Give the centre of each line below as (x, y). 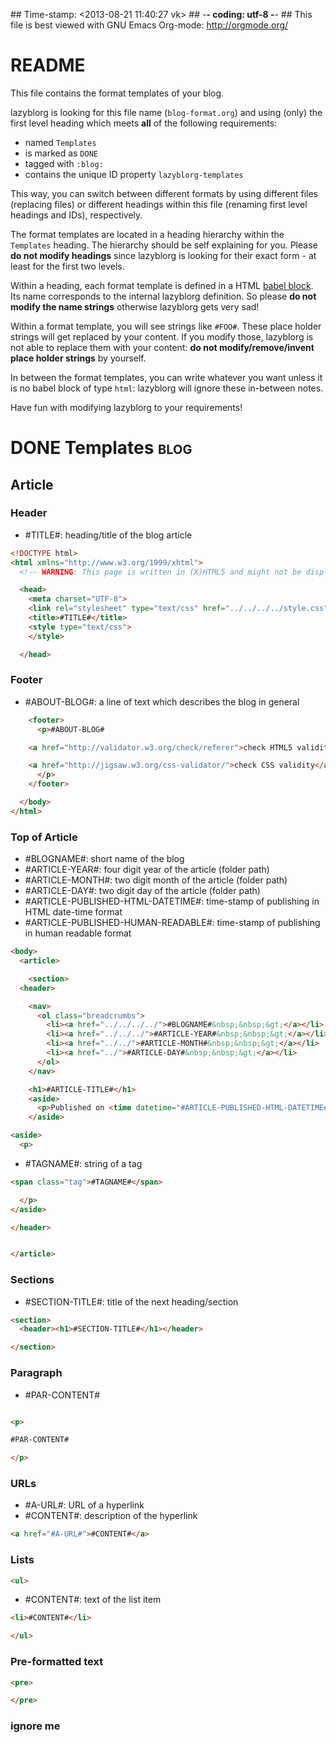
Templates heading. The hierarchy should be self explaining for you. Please (164, 245)
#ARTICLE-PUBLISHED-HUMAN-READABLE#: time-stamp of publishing (172, 923)
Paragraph (36, 1373)
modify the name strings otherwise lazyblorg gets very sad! (135, 306)
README (48, 65)
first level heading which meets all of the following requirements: (144, 123)
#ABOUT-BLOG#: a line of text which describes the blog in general (162, 701)
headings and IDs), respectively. (76, 215)
